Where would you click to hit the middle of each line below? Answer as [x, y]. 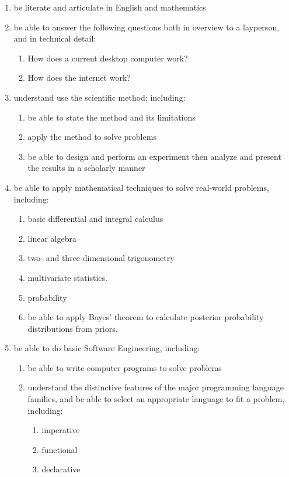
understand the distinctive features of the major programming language [156, 387]
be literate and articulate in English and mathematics [110, 7]
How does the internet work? [79, 78]
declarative [61, 469]
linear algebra [52, 238]
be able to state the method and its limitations [112, 117]
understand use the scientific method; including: [100, 97]
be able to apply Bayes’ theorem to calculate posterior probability [146, 317]
